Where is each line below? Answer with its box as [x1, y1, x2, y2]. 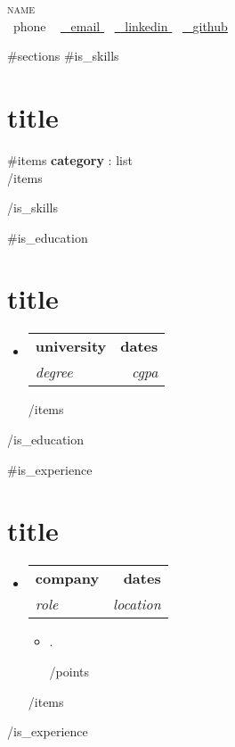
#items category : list [7, 150, 133, 169]
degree [35, 361, 73, 383]
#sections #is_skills [7, 46, 119, 65]
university [35, 336, 107, 357]
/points [49, 661, 90, 680]
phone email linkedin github [13, 16, 228, 35]
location [113, 593, 161, 615]
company [35, 568, 100, 589]
